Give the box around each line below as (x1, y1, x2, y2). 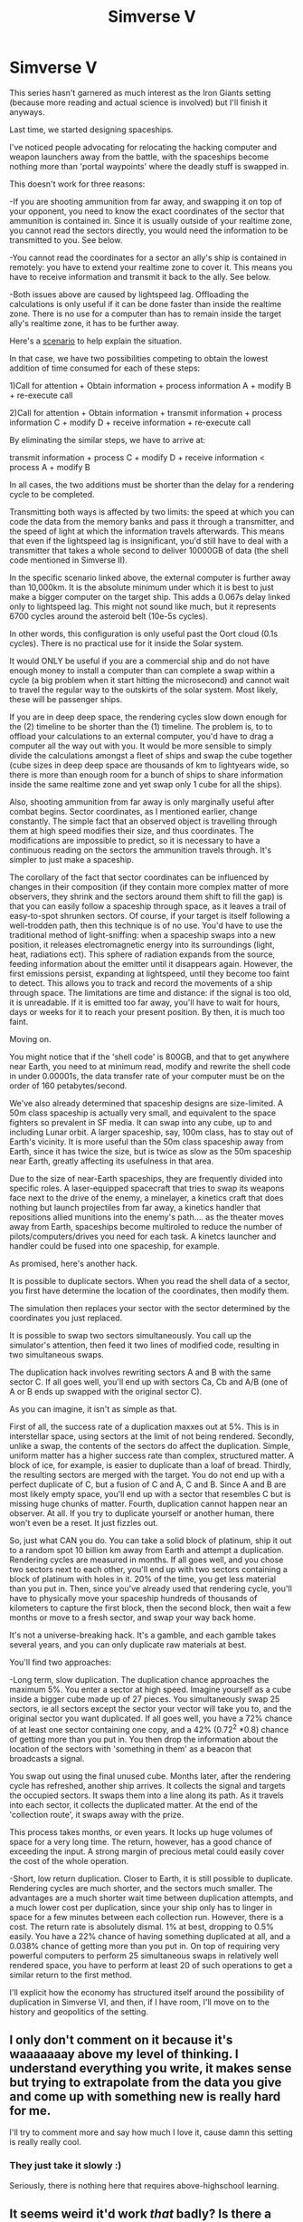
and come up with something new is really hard (9, 2089, 281, 2104)
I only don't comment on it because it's (9, 2032, 233, 2047)
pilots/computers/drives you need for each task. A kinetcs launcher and (9, 1231, 277, 1241)
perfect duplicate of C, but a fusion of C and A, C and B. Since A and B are (9, 1479, 287, 1490)
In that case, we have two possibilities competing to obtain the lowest (9, 353, 269, 363)
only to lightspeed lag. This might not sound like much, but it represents (9, 601, 277, 612)
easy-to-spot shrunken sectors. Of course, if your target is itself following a (9, 910, 290, 921)
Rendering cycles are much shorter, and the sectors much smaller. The (9, 1882, 273, 1893)
